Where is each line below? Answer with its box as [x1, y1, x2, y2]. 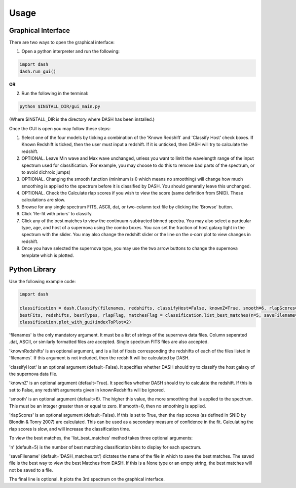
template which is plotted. [21, 252, 74, 258]
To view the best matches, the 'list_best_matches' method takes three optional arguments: [9, 435, 193, 441]
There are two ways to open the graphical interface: [9, 40, 115, 46]
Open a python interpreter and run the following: [21, 49, 120, 54]
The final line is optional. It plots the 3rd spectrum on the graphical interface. [9, 476, 165, 482]
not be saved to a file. [9, 467, 53, 473]
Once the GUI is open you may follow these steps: [9, 125, 111, 131]
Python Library [9, 265, 56, 274]
